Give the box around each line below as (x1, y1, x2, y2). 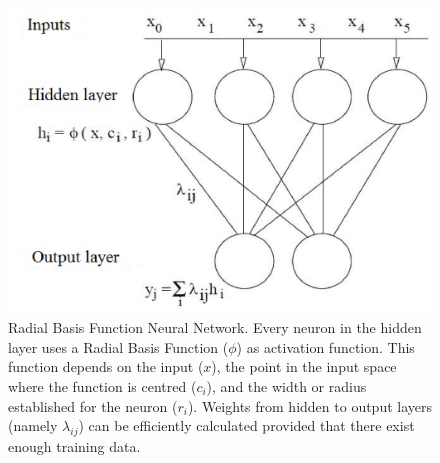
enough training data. (8, 435, 141, 456)
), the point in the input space (211, 356, 397, 377)
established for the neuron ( (8, 395, 178, 416)
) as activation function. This (236, 336, 415, 357)
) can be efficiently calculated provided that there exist (78, 415, 415, 436)
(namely (8, 415, 58, 436)
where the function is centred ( (8, 375, 197, 396)
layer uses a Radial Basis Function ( (8, 336, 229, 357)
